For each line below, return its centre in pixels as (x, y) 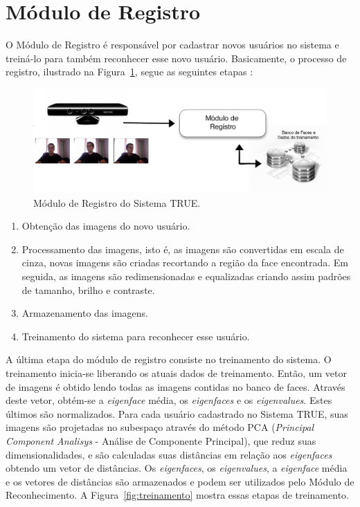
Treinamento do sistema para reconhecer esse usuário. (136, 336)
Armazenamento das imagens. (85, 313)
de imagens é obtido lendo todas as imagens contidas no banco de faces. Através (175, 386)
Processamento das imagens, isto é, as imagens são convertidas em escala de (183, 249)
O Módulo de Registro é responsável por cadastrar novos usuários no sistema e (172, 45)
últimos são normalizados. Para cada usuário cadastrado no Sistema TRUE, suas (177, 413)
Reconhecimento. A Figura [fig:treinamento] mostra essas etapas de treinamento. (177, 495)
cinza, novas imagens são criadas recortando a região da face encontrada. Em (185, 262)
